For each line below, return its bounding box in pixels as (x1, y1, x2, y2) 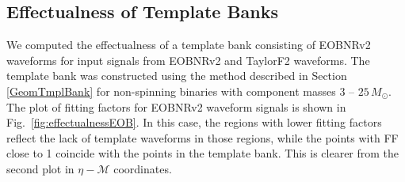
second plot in (6, 160, 75, 176)
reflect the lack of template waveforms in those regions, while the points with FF (6, 129, 399, 146)
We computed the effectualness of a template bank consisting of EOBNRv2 (6, 36, 371, 53)
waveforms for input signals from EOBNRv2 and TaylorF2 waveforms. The (6, 51, 370, 68)
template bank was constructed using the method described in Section (6, 67, 347, 84)
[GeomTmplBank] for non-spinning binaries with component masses (6, 82, 336, 99)
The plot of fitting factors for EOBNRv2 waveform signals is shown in (6, 98, 346, 115)
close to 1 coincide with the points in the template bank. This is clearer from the (6, 145, 399, 161)
